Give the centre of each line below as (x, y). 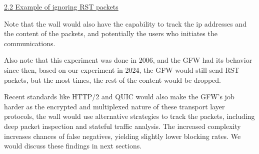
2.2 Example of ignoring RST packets (61, 7)
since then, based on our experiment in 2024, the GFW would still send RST (122, 69)
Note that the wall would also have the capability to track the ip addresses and (125, 23)
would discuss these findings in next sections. (73, 146)
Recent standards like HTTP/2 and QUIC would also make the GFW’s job (119, 97)
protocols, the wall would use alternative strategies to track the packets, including (129, 116)
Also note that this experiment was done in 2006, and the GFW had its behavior (128, 60)
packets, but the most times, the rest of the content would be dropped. (112, 80)
